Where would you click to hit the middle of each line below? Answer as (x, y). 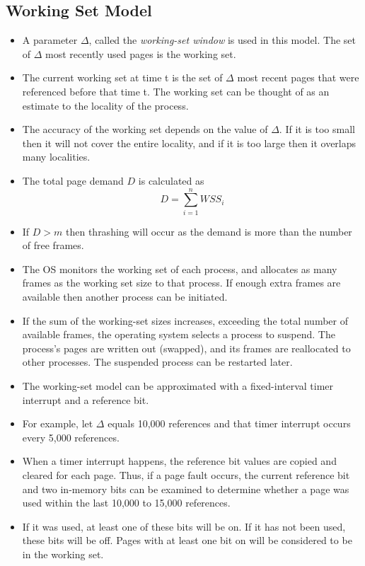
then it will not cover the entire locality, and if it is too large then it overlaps (189, 143)
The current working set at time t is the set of (122, 77)
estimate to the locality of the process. (105, 105)
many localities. (56, 157)
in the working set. (63, 554)
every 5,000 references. (71, 437)
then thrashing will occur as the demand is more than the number (209, 231)
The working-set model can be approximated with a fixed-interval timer (178, 386)
